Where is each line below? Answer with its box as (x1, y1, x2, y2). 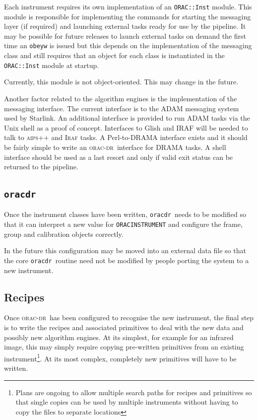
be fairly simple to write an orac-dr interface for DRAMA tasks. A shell (4, 141, 226, 152)
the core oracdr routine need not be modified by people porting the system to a (4, 255, 249, 265)
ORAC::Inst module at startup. (4, 60, 99, 70)
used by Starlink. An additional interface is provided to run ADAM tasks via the (4, 113, 250, 123)
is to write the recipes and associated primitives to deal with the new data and (4, 322, 244, 333)
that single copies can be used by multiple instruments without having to (15, 397, 238, 407)
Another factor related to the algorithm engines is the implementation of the (4, 93, 237, 103)
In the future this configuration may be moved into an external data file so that (4, 245, 246, 256)
